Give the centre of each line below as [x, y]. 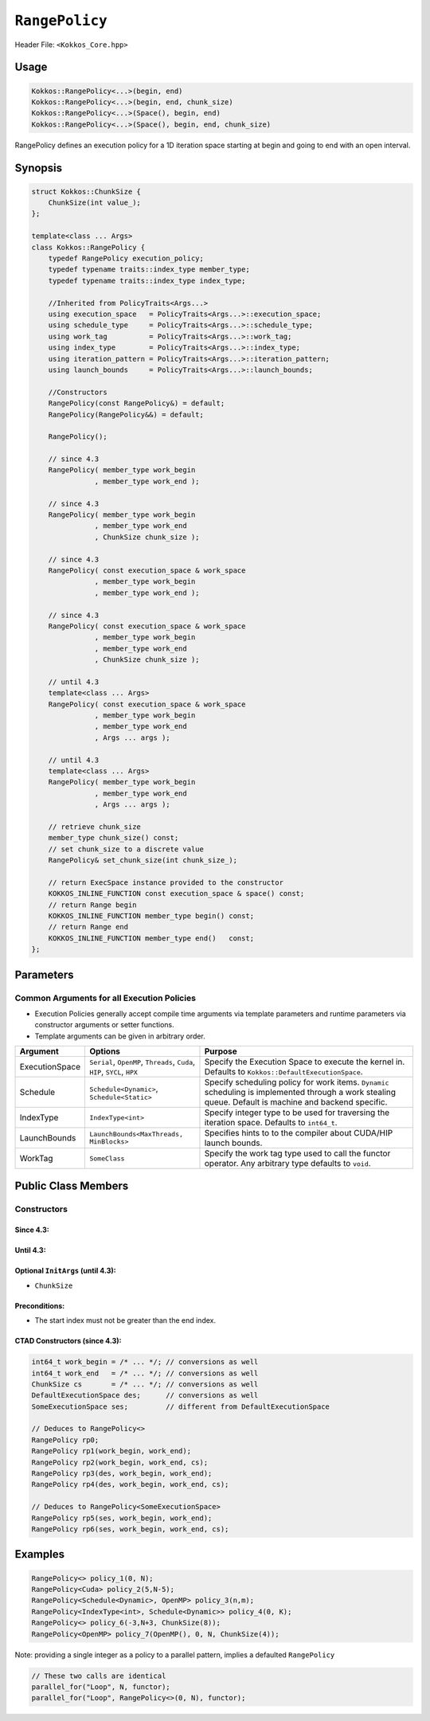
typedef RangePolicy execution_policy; [126, 258]
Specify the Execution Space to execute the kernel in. [305, 1062]
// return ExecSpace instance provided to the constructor [166, 882]
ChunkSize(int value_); [94, 203]
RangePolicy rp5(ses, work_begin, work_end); [122, 1518]
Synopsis [39, 168]
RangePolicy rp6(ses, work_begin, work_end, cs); [130, 1529]
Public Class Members [72, 1185]
